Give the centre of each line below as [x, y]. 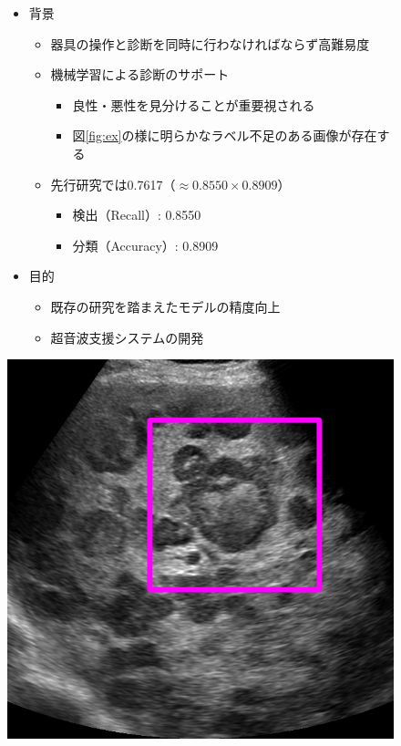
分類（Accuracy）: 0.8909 [145, 245]
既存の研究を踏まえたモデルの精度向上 [165, 306]
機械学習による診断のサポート [140, 74]
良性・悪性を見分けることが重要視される [194, 104]
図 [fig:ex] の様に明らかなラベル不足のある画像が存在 [225, 135]
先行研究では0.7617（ [113, 184]
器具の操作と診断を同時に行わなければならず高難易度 [210, 43]
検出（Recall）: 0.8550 [137, 215]
